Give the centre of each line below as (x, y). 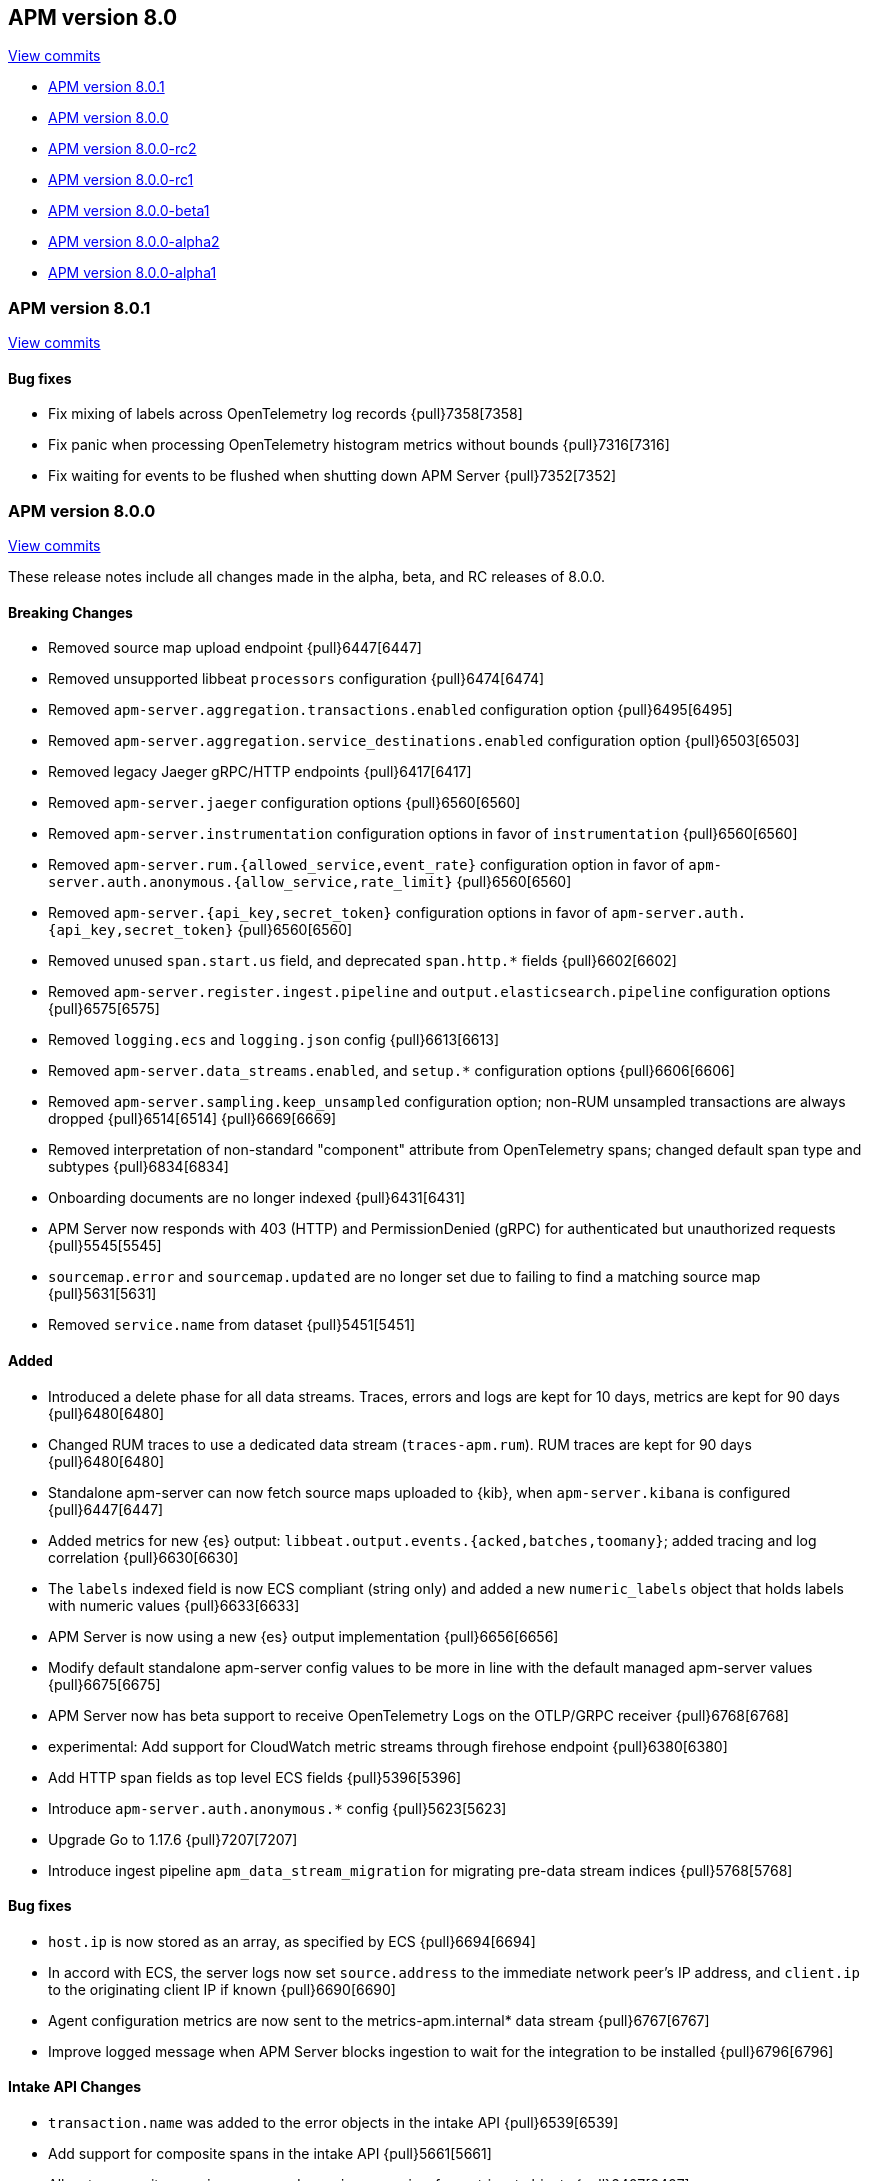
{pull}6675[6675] (104, 1684)
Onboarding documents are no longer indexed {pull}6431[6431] (257, 1198)
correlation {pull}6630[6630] (143, 1557)
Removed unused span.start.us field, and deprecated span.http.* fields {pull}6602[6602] (362, 961)
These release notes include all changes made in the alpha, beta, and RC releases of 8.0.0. (307, 577)
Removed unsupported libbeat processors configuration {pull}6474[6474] (296, 679)
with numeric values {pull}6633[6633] (174, 1605)
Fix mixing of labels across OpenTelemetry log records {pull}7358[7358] (285, 414)
